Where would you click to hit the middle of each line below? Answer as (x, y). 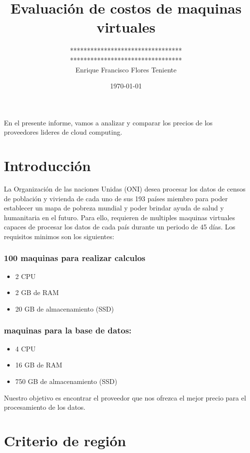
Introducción (47, 166)
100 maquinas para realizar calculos (75, 258)
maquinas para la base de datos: (68, 330)
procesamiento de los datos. (45, 407)
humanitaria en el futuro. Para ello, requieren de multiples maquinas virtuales (120, 217)
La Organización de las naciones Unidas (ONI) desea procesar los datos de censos (125, 189)
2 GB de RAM (37, 292)
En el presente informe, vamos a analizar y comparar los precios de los (108, 122)
